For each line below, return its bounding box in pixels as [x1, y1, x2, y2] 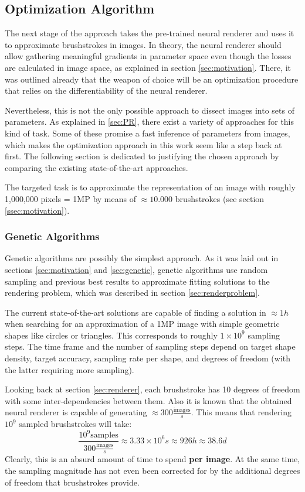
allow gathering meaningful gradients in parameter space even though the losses [5, 50, 292, 62]
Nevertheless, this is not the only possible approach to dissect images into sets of [5, 104, 294, 116]
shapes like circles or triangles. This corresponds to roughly [5, 329, 218, 341]
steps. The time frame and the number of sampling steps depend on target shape [5, 340, 296, 353]
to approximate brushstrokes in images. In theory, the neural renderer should [5, 38, 282, 50]
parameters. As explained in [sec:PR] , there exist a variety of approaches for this [5, 115, 294, 128]
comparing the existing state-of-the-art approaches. [5, 161, 188, 173]
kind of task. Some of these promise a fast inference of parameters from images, [5, 127, 290, 139]
